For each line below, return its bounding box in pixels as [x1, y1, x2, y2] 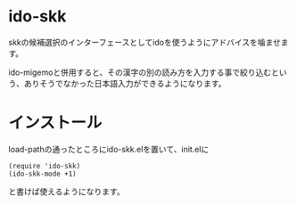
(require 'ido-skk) [8, 161, 81, 170]
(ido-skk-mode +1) [8, 169, 77, 178]
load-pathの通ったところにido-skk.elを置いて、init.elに [8, 143, 210, 154]
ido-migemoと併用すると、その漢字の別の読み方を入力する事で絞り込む [8, 67, 272, 78]
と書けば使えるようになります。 [8, 185, 126, 197]
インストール [8, 113, 103, 133]
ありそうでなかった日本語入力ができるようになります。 [23, 78, 227, 88]
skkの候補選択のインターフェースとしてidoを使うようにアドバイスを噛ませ [8, 37, 282, 47]
